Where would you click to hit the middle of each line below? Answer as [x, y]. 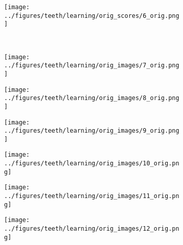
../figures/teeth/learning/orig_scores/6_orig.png [92, 16]
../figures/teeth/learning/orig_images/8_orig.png [92, 98]
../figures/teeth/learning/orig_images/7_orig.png [92, 66]
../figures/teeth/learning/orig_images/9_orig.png [92, 131]
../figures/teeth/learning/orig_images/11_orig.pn [92, 196]
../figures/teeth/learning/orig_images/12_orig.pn [92, 229]
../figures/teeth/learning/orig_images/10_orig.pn [92, 164]
